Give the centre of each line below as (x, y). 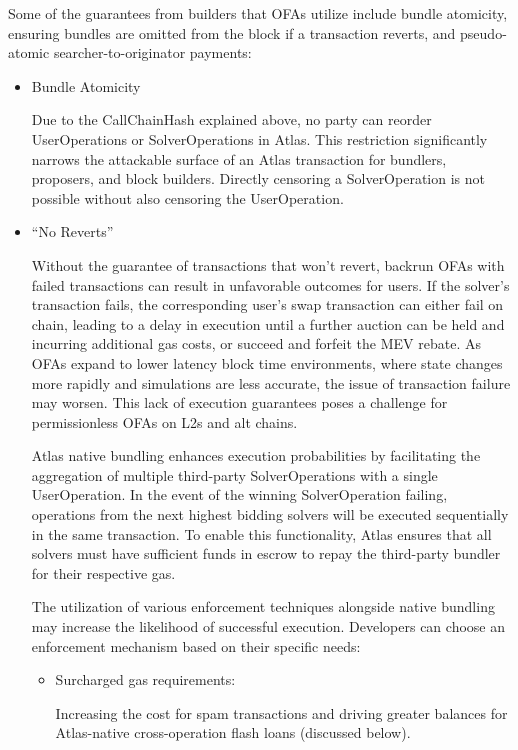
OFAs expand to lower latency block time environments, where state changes (267, 362)
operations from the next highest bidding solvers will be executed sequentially (270, 514)
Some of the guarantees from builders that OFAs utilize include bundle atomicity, (258, 13)
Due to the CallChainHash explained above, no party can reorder (231, 119)
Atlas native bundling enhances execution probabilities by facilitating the (256, 455)
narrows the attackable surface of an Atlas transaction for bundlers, (239, 158)
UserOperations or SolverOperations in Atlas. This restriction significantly (259, 138)
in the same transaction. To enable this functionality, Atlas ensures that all (261, 533)
